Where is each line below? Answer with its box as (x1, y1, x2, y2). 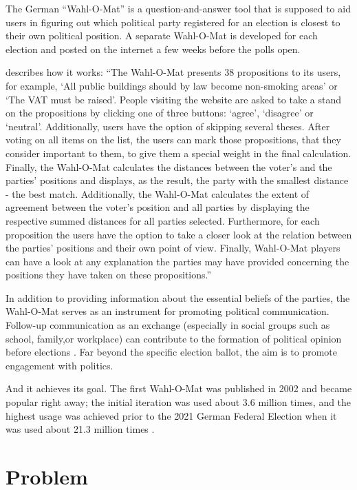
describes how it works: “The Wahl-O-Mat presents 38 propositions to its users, (6, 65, 341, 79)
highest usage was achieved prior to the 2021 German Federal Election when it (6, 408, 337, 422)
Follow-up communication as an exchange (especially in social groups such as (6, 318, 330, 332)
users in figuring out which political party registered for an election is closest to (6, 14, 340, 29)
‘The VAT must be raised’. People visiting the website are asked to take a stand (6, 92, 341, 106)
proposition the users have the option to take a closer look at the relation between (6, 227, 352, 241)
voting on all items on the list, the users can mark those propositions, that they (6, 132, 341, 147)
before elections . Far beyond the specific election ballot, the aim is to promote (6, 345, 337, 359)
